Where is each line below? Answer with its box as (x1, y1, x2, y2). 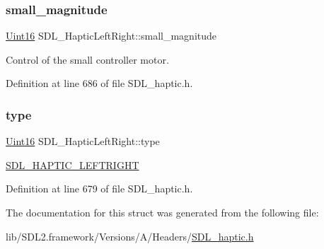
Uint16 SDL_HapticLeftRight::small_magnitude (6, 28, 217, 43)
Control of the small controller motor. (6, 52, 169, 66)
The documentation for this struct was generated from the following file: (6, 205, 319, 219)
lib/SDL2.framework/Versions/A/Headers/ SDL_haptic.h (6, 228, 254, 243)
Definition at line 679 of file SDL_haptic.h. (6, 181, 193, 196)
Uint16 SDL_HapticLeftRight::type (6, 134, 160, 149)
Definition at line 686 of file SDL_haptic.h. (6, 76, 193, 91)
